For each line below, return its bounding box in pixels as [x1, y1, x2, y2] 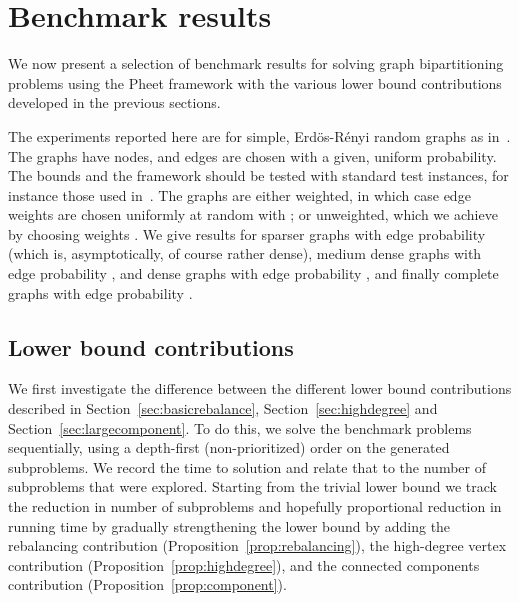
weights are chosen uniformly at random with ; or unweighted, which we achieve [8, 204, 498, 225]
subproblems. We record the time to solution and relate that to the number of [8, 456, 486, 477]
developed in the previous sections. [8, 92, 221, 113]
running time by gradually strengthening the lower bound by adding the [8, 515, 451, 536]
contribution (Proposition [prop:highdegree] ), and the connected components [8, 554, 480, 575]
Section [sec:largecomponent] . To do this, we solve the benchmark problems [8, 417, 472, 438]
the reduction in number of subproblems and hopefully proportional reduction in [8, 496, 502, 517]
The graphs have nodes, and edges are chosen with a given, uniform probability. [8, 145, 497, 166]
